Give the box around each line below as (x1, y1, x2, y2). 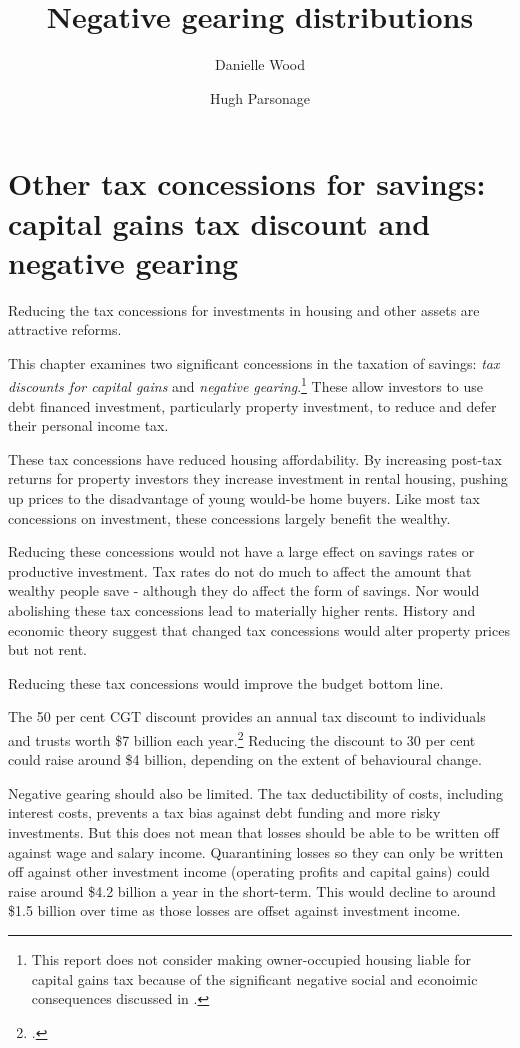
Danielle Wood (214, 54, 306, 75)
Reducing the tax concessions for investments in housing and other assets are (8, 299, 480, 320)
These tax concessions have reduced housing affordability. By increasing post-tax (8, 448, 502, 469)
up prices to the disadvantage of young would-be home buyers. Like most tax (8, 488, 480, 509)
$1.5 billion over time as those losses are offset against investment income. (8, 900, 461, 921)
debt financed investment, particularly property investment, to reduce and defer (8, 395, 497, 416)
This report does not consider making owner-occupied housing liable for (31, 948, 471, 969)
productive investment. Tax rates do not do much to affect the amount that (8, 560, 472, 581)
